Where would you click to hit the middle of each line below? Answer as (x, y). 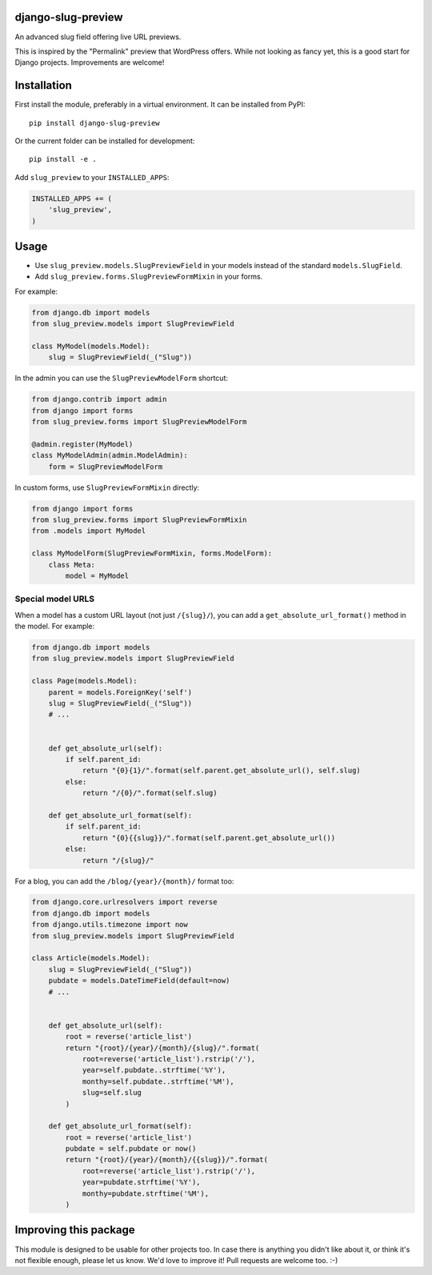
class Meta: (72, 565)
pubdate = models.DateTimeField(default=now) (139, 981)
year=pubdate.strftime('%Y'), (141, 1182)
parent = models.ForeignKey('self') (120, 692)
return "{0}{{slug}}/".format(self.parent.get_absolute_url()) (209, 838)
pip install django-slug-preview (94, 123)
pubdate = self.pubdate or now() (131, 1149)
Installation (43, 85)
